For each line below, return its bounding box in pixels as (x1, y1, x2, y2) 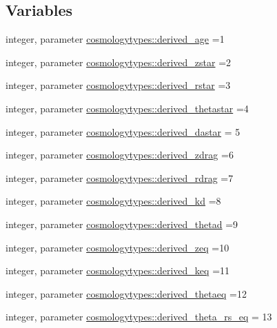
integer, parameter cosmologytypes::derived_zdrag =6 (6, 147, 234, 162)
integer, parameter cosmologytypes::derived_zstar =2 (6, 54, 232, 69)
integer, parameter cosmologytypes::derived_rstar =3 (6, 78, 231, 92)
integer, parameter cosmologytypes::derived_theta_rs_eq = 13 (6, 309, 272, 324)
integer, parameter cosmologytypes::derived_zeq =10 (6, 240, 229, 254)
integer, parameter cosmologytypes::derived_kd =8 (6, 194, 221, 208)
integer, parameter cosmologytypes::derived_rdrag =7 (6, 170, 234, 185)
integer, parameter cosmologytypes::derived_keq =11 (6, 263, 230, 278)
